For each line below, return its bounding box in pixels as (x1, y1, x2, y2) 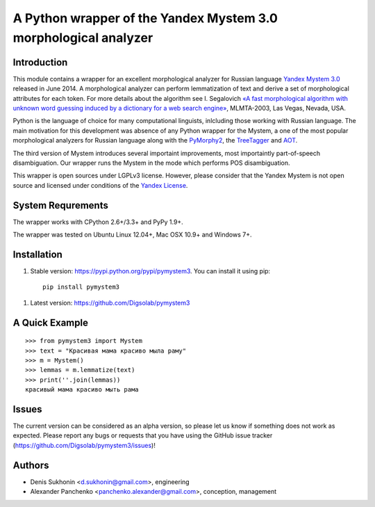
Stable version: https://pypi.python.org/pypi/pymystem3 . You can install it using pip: (30, 266, 271, 275)
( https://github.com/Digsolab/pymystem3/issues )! (12, 441, 156, 449)
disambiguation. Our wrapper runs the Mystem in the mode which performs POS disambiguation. (12, 159, 291, 167)
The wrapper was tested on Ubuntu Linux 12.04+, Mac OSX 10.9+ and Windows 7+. (12, 230, 252, 239)
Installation (12, 248, 62, 260)
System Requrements (12, 199, 109, 211)
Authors (12, 459, 49, 471)
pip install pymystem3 (42, 283, 120, 291)
